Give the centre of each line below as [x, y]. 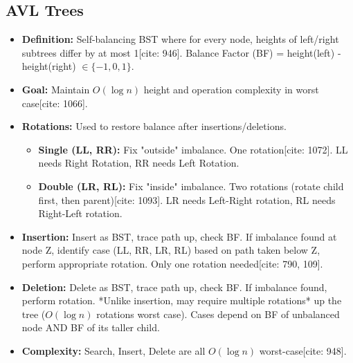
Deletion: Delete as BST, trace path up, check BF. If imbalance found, [174, 287]
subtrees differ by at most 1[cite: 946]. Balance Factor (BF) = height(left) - [181, 52]
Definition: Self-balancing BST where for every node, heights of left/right [180, 39]
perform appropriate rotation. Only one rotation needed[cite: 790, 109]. [172, 263]
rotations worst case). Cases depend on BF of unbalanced [218, 314]
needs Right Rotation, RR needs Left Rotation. [139, 163]
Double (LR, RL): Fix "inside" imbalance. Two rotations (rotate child [191, 186]
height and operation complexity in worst [231, 89]
